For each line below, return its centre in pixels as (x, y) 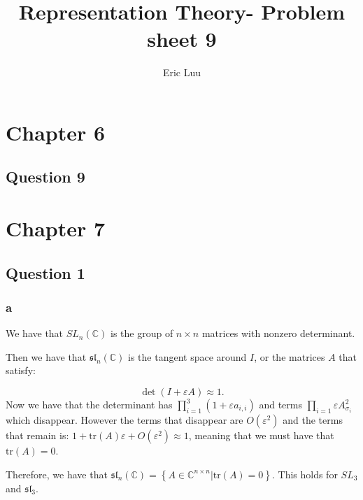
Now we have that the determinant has (89, 405)
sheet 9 (182, 39)
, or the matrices (290, 356)
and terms (280, 405)
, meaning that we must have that (261, 435)
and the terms (313, 420)
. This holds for (305, 474)
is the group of (142, 333)
